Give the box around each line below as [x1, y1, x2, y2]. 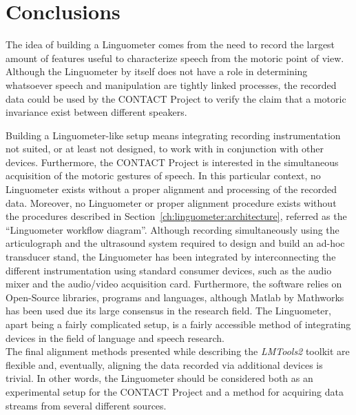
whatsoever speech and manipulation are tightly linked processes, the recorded [6, 77, 337, 92]
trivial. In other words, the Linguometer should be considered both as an [6, 371, 313, 385]
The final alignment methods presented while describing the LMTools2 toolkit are [6, 344, 350, 358]
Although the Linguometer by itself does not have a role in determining [6, 64, 308, 79]
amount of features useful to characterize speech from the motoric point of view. [6, 50, 344, 65]
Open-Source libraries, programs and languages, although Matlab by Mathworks [6, 290, 344, 304]
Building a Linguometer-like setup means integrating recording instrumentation [6, 128, 341, 142]
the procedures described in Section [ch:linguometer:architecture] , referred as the [6, 209, 347, 223]
